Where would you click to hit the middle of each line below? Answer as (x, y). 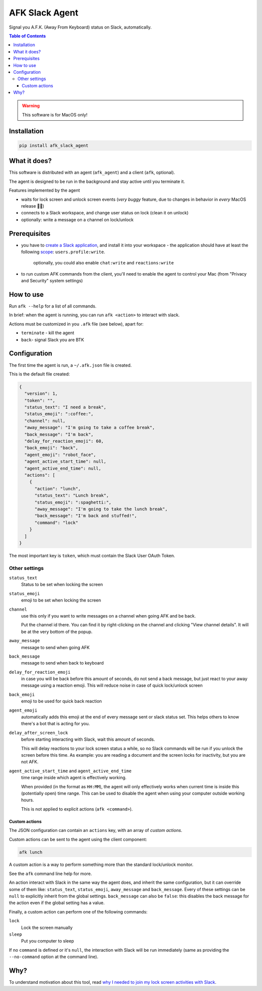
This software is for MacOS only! (55, 114)
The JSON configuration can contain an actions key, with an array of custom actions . (96, 830)
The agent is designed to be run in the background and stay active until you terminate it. (97, 181)
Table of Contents (27, 36)
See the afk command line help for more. (50, 874)
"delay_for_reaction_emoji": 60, (64, 441)
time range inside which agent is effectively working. (74, 778)
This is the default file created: (40, 374)
